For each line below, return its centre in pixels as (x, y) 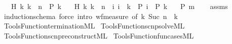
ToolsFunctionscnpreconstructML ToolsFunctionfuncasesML (99, 35)
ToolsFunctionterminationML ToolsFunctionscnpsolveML (94, 26)
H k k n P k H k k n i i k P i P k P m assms (119, 6)
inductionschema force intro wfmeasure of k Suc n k (91, 16)
